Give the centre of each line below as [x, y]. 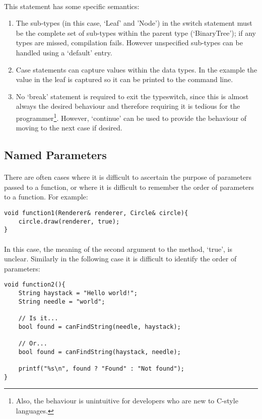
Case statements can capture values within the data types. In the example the [137, 69]
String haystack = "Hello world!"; [78, 293]
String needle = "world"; [62, 301]
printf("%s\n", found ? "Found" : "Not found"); [101, 368]
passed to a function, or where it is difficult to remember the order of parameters [129, 187]
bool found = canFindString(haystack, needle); [100, 352]
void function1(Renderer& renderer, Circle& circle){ [96, 213]
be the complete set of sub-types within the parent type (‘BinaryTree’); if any [136, 32]
